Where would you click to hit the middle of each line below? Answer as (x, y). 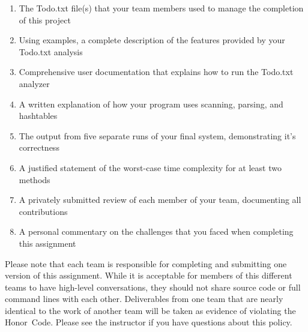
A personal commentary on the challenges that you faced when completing (156, 231)
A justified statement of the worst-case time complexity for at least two (150, 167)
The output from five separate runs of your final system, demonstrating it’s (157, 135)
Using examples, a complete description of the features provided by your (152, 40)
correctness (39, 147)
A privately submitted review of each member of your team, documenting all (160, 200)
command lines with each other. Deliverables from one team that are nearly (144, 299)
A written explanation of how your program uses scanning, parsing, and (151, 104)
